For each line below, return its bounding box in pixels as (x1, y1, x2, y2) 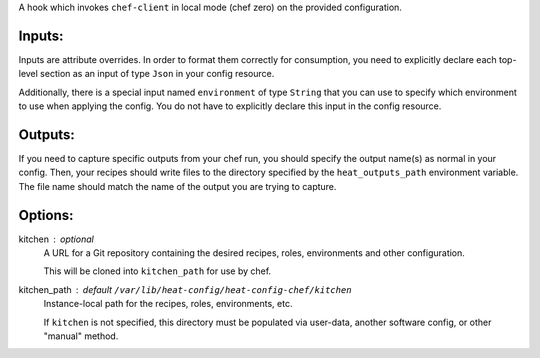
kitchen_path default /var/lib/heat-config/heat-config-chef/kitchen (18, 283, 352, 295)
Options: (18, 206, 74, 224)
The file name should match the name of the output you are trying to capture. (18, 180, 337, 192)
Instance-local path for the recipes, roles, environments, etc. (43, 298, 293, 310)
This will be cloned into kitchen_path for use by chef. (43, 265, 272, 277)
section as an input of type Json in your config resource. (40, 68, 275, 80)
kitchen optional (18, 233, 94, 245)
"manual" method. (43, 330, 119, 342)
